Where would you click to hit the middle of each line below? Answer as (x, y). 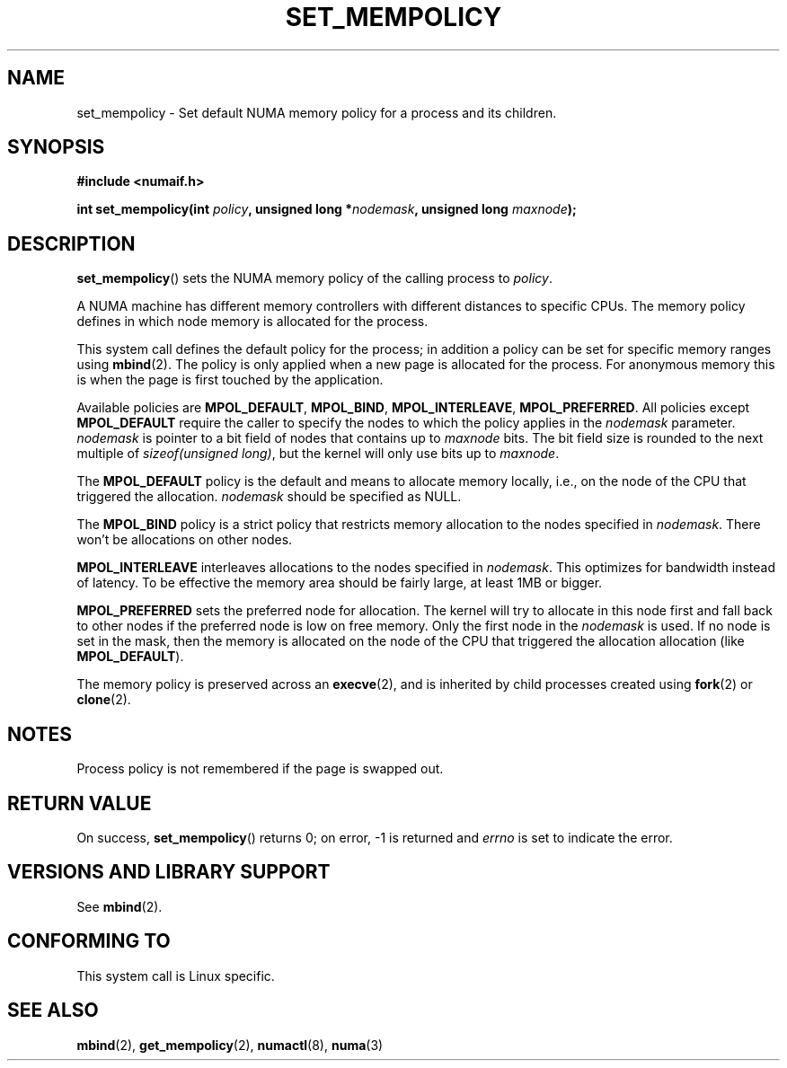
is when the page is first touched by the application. (230, 380)
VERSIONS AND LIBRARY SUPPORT (169, 872)
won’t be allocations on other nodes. (185, 540)
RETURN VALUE (80, 803)
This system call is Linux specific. (176, 975)
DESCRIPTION (71, 243)
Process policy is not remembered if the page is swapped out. (260, 769)
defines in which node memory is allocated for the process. (252, 322)
